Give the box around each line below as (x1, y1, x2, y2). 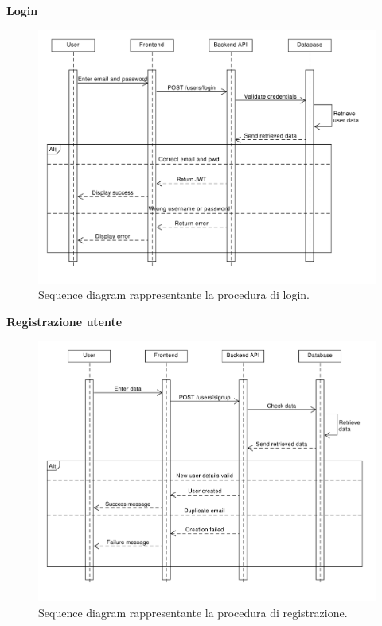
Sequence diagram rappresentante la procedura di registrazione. (38, 604, 348, 620)
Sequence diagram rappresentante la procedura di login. (38, 286, 310, 303)
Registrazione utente (6, 313, 123, 330)
